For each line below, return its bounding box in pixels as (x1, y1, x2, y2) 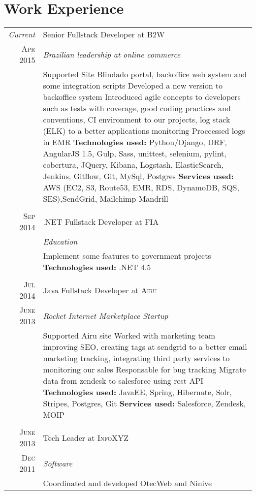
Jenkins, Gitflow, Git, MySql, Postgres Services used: (43, 170, 234, 182)
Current (8, 29, 35, 40)
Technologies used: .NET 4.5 (43, 261, 151, 273)
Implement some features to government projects (43, 250, 211, 262)
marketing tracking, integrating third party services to (43, 352, 230, 364)
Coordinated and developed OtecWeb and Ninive (43, 477, 212, 489)
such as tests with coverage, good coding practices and (43, 102, 231, 114)
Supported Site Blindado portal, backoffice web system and (43, 68, 247, 80)
